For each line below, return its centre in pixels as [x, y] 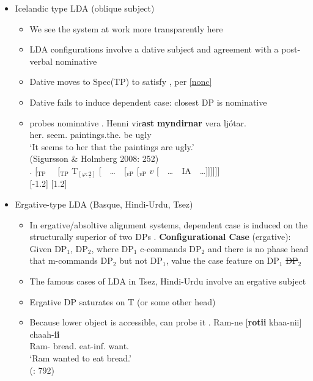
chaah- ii [45, 334]
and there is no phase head [258, 248]
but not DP [141, 260]
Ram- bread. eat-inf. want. [79, 346]
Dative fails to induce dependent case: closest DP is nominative [148, 102]
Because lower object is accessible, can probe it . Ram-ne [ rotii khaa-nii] [166, 322]
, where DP [112, 248]
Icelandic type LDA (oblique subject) [85, 8]
